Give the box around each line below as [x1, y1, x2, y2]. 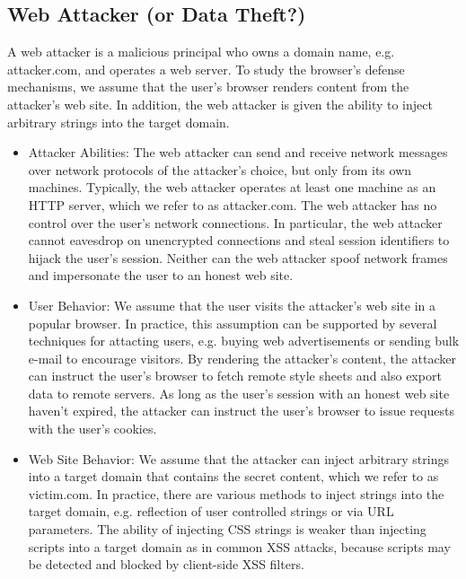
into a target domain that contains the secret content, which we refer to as [28, 467, 439, 486]
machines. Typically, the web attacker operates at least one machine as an [28, 178, 436, 197]
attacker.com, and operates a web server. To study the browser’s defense [7, 59, 405, 78]
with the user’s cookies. [28, 419, 157, 438]
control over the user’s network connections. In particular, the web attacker [28, 213, 443, 232]
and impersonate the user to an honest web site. [28, 266, 294, 285]
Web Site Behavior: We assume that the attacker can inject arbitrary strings [28, 449, 449, 468]
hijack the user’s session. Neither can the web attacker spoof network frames [28, 248, 448, 267]
